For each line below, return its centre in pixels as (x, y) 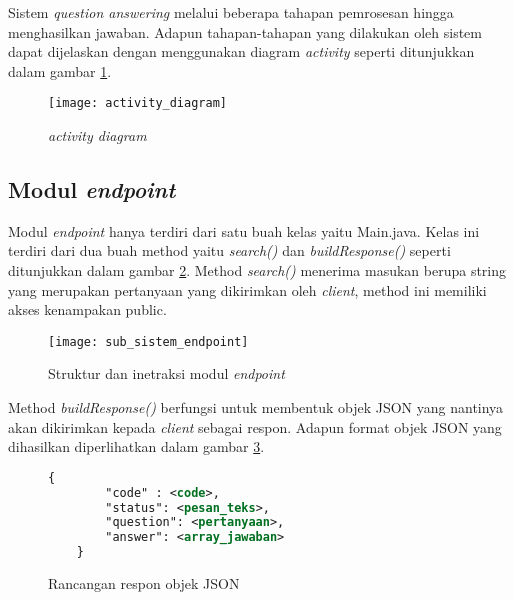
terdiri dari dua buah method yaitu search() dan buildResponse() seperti (229, 250)
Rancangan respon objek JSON (144, 583)
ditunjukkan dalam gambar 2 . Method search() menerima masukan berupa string (257, 270)
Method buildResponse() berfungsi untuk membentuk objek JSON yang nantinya (256, 407)
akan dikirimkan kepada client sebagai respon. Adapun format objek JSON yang (255, 426)
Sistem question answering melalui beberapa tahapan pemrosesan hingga (231, 12)
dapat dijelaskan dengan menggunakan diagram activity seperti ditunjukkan (241, 51)
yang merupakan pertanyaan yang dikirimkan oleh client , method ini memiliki (247, 289)
